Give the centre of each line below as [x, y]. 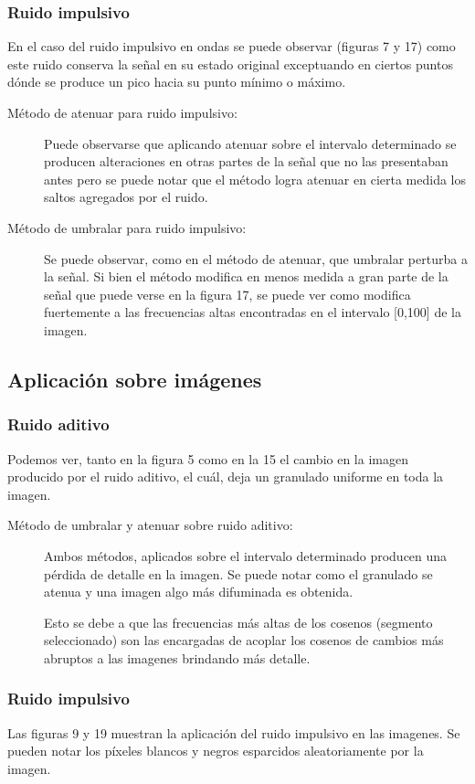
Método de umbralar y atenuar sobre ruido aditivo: [150, 525]
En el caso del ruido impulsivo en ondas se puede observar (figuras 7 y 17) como [232, 46]
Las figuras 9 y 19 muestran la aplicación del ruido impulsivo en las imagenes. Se [234, 732]
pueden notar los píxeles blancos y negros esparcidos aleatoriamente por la [216, 751]
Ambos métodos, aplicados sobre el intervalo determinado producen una [246, 555]
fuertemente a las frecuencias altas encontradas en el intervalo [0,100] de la [253, 312]
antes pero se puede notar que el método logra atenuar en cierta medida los [255, 179]
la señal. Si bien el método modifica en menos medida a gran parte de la [246, 276]
